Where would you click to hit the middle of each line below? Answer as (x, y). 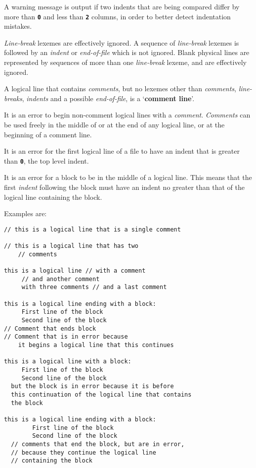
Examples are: (25, 213)
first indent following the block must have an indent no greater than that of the (124, 187)
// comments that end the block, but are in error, (98, 444)
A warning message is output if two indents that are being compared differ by (122, 6)
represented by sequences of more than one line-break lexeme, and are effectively (125, 62)
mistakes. (18, 26)
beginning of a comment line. (48, 134)
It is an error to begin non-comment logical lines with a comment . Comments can (127, 115)
